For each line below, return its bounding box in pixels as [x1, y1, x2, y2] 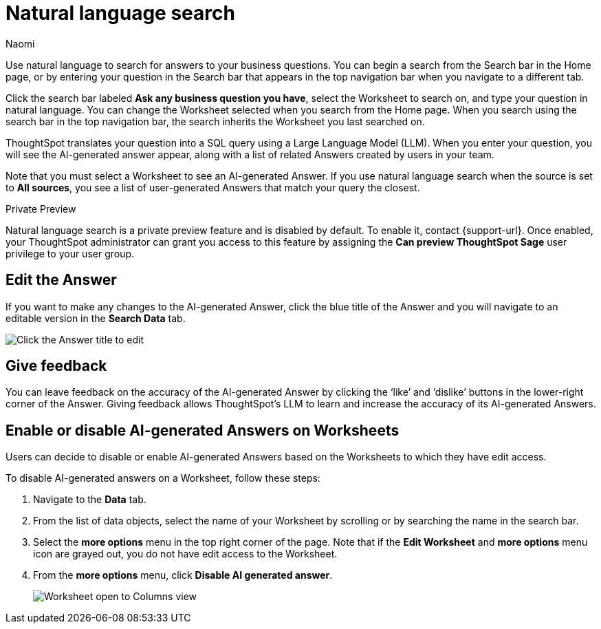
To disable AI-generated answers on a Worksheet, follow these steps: [6, 472, 320, 484]
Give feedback [6, 357, 107, 375]
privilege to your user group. [6, 247, 135, 259]
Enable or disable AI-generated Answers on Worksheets [6, 421, 400, 439]
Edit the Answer [6, 271, 117, 289]
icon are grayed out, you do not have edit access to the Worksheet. [33, 548, 338, 560]
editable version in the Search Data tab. [6, 312, 186, 324]
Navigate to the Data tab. [33, 493, 146, 506]
